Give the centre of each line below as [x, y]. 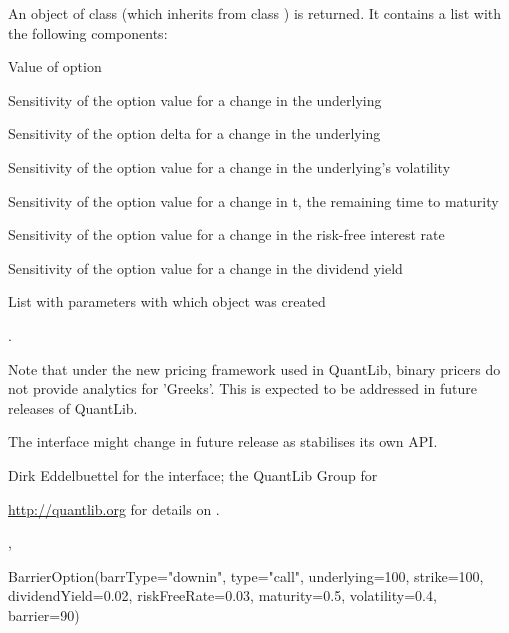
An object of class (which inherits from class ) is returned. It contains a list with [255, 13]
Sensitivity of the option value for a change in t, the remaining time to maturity [253, 200]
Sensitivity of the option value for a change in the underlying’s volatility [229, 166]
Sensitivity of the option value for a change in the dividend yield [205, 267]
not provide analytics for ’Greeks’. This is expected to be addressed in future [242, 388]
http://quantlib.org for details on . [114, 508]
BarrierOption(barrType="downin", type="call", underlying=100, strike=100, [246, 575]
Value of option [55, 66]
